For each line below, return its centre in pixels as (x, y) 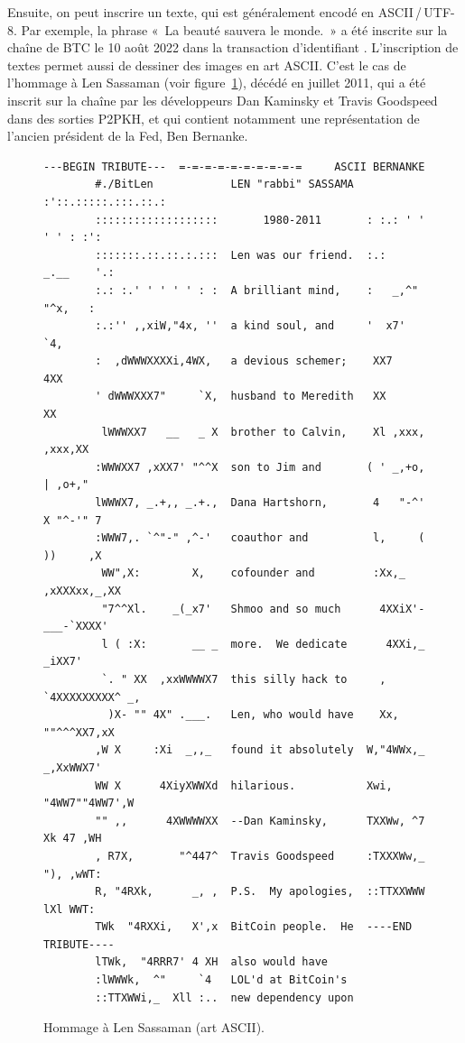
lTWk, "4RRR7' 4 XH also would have (211, 962)
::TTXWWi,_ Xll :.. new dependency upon (224, 997)
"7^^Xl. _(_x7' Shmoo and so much (221, 609)
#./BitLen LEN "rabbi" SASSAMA (224, 185)
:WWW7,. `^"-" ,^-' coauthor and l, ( (260, 538)
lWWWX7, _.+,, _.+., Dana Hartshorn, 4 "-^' (260, 503)
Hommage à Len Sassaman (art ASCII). (154, 1027)
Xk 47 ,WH (73, 839)
